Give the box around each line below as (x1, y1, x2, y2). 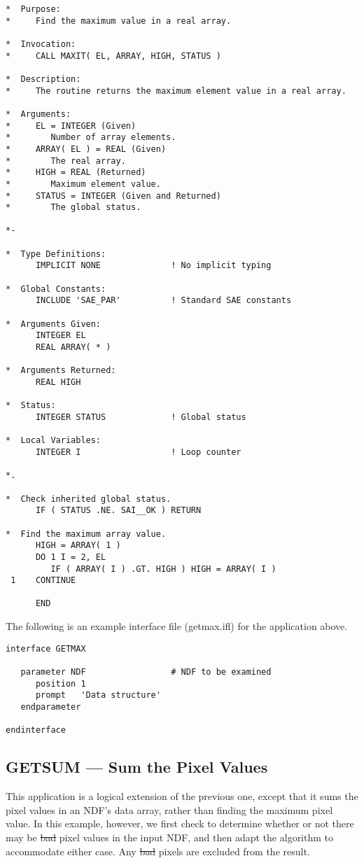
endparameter (20, 702, 81, 712)
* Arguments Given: (6, 318, 101, 329)
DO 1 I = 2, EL (35, 552, 106, 562)
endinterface (6, 725, 66, 736)
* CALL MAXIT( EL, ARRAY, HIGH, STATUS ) (6, 50, 221, 61)
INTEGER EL (35, 330, 86, 341)
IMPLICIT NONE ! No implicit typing (35, 260, 272, 271)
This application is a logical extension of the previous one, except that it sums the (6, 789, 358, 804)
